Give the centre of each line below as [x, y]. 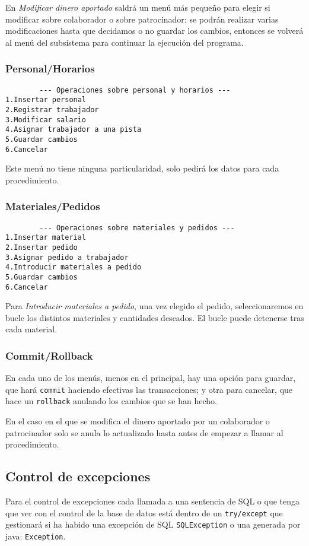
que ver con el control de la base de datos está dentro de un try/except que [144, 512]
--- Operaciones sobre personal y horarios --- [135, 90]
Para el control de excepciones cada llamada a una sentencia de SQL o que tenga [153, 501]
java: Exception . [36, 536]
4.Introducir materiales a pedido [74, 267]
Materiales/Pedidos [53, 206]
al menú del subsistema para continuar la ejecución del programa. [125, 42]
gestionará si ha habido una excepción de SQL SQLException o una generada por [153, 524]
